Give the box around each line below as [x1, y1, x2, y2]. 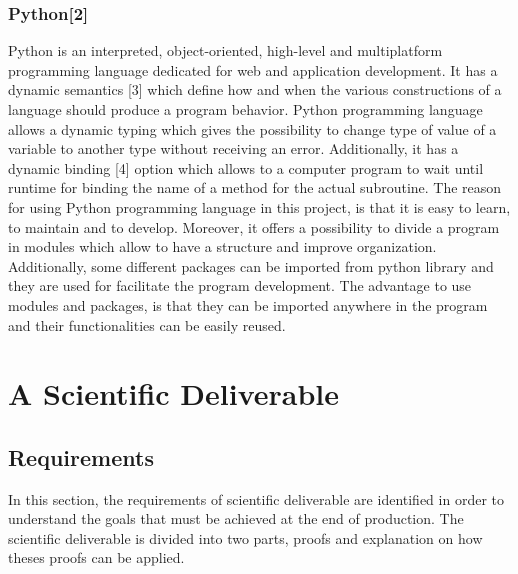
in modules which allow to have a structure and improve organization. [8, 236, 437, 257]
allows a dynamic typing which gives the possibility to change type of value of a [8, 118, 497, 139]
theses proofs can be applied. [8, 547, 185, 568]
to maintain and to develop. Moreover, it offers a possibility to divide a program [8, 216, 500, 237]
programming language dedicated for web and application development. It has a [8, 59, 498, 80]
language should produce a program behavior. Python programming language [8, 99, 483, 119]
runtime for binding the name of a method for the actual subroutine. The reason [8, 177, 502, 198]
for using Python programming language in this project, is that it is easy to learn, [8, 196, 511, 217]
